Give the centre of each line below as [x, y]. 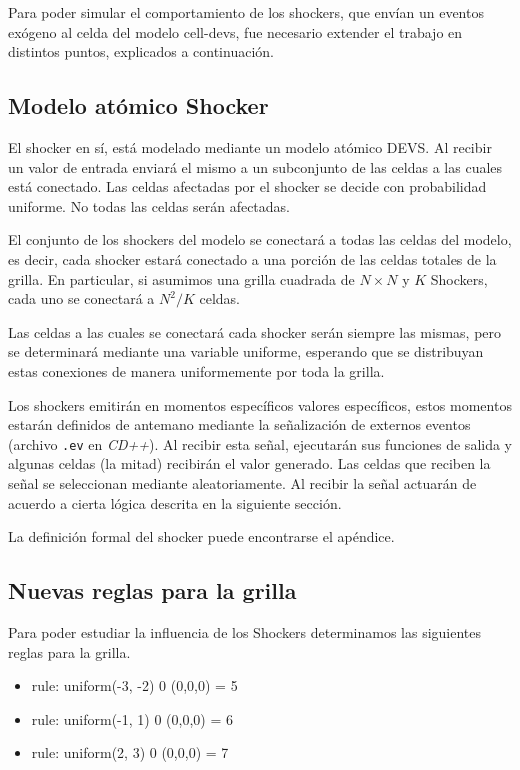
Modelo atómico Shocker [138, 105]
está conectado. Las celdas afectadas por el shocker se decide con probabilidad [247, 186]
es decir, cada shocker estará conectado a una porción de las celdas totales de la [252, 258]
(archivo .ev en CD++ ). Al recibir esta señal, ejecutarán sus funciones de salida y [260, 443]
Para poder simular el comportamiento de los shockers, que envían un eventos [246, 12]
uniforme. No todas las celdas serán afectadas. [149, 205]
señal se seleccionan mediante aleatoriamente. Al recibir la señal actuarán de [242, 482]
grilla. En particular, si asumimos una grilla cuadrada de [181, 278]
